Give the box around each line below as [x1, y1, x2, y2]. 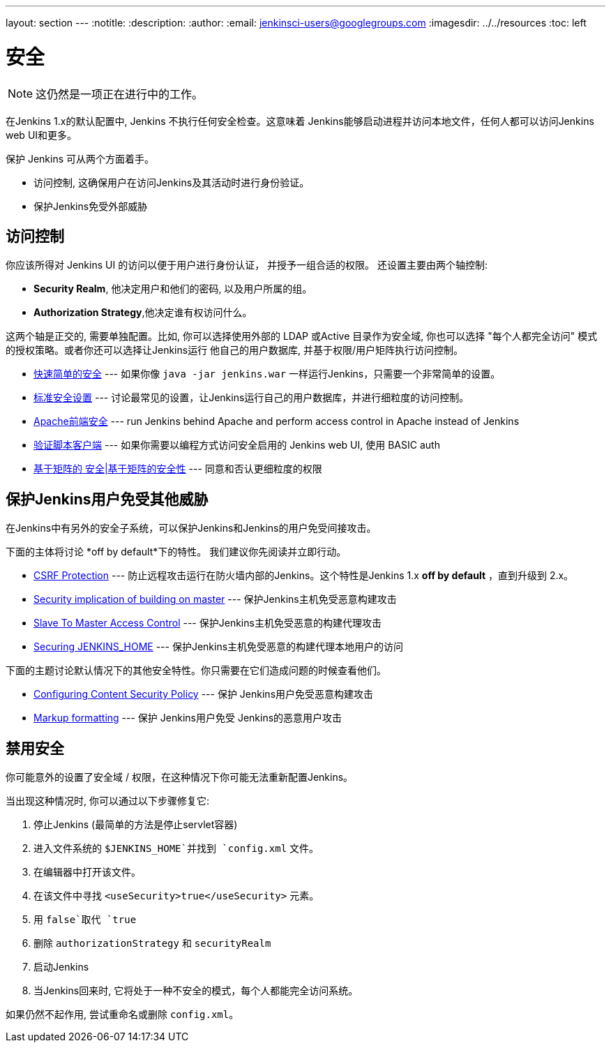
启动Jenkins [33, 961, 89, 973]
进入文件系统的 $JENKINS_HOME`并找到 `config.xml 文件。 [33, 842, 319, 855]
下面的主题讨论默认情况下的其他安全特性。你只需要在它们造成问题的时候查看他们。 [6, 664, 386, 677]
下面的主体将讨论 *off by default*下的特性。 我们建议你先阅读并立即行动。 [6, 546, 347, 558]
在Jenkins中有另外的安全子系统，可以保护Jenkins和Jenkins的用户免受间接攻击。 [6, 522, 377, 534]
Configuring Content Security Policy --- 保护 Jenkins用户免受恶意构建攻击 [33, 688, 374, 701]
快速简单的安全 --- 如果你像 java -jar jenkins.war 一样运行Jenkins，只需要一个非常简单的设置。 [33, 368, 501, 380]
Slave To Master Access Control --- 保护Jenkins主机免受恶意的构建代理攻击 [33, 617, 382, 629]
